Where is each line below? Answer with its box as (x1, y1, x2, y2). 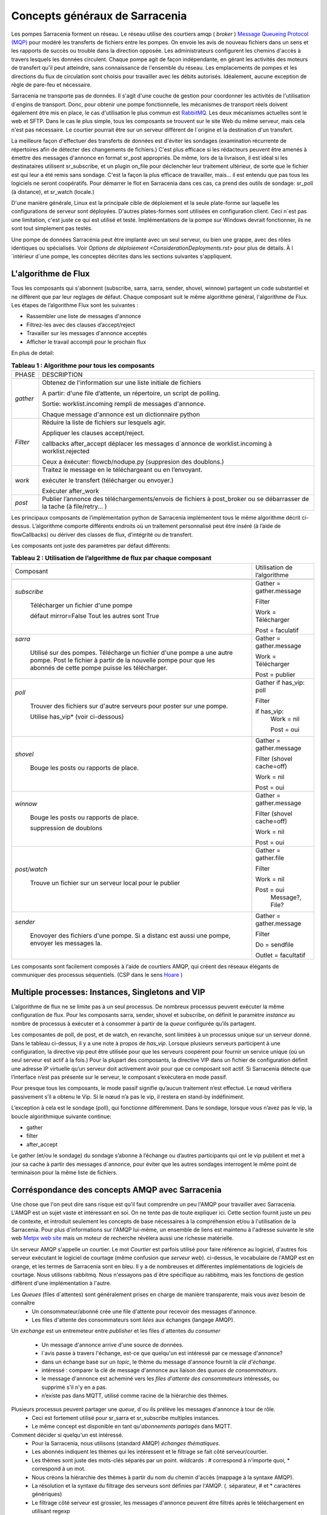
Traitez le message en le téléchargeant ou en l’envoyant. (42, 465, 203, 474)
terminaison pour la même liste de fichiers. (11, 1168, 118, 1176)
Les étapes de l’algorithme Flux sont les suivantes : (11, 302, 139, 308)
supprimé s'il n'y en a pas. (41, 1383, 107, 1391)
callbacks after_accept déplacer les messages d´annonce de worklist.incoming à (42, 439, 272, 448)
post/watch (15, 865, 48, 873)
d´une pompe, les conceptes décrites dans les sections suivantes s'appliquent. (35, 253, 233, 260)
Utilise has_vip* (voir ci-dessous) (30, 712, 124, 721)
